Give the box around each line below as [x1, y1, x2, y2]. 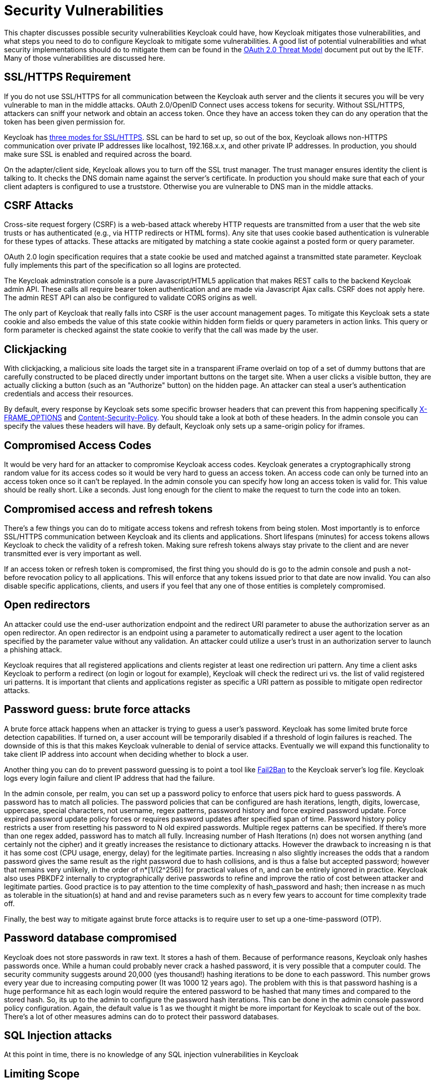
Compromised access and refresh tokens [4, 502, 213, 515]
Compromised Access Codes [4, 439, 151, 452]
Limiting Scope [4, 1067, 80, 1080]
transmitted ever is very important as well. [4, 549, 142, 558]
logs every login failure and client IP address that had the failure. [4, 773, 215, 782]
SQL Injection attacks [4, 1029, 112, 1042]
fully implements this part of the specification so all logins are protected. [4, 261, 241, 270]
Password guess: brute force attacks [4, 703, 191, 716]
